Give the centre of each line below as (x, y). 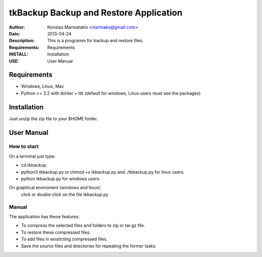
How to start (24, 146)
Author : (17, 27)
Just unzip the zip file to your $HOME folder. (53, 118)
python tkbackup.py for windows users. (61, 179)
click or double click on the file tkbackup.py (65, 194)
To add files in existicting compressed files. (64, 239)
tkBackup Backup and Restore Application (96, 13)
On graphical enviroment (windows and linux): (55, 188)
